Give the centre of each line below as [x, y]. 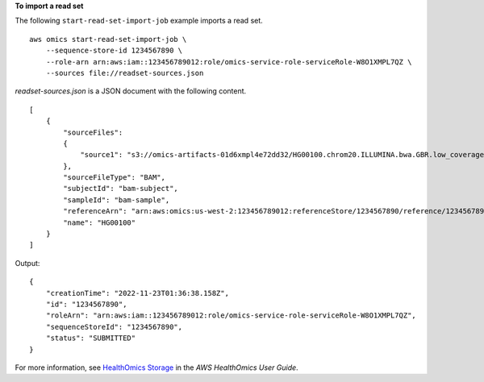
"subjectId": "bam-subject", [121, 189]
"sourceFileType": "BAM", [114, 178]
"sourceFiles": [93, 132]
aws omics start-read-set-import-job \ [108, 39]
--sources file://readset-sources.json [125, 73]
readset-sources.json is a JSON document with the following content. [131, 91]
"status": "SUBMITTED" [91, 338]
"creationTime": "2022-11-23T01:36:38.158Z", [138, 293]
